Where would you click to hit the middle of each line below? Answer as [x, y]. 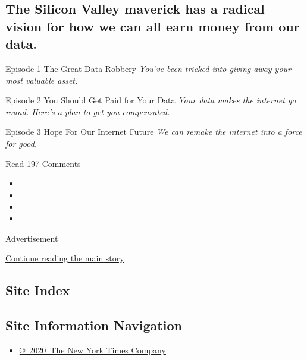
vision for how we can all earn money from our [153, 26]
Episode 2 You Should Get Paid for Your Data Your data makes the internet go [151, 100]
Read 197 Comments [43, 163]
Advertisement [32, 238]
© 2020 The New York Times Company [93, 350]
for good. [21, 143]
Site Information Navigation [94, 325]
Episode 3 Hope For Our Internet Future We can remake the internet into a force [154, 132]
